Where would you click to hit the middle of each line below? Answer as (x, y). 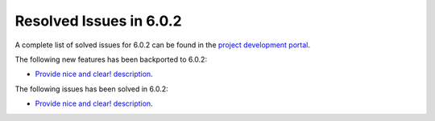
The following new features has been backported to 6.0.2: (111, 59)
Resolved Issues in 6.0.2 (98, 21)
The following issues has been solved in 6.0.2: (91, 89)
